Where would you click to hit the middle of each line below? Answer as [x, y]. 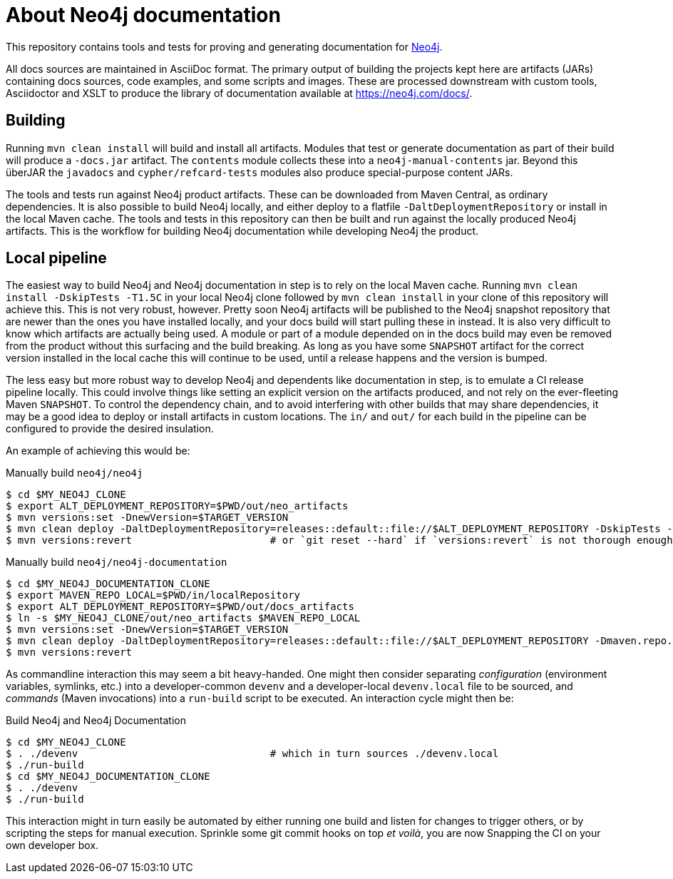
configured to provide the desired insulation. [110, 429]
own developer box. [52, 845]
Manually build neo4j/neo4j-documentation [117, 562]
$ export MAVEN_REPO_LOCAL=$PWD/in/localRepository [153, 595]
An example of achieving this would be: [98, 451]
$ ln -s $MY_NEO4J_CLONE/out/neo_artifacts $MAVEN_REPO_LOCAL [183, 618]
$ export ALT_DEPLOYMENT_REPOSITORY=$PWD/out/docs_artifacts [180, 607]
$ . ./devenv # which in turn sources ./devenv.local [252, 754]
